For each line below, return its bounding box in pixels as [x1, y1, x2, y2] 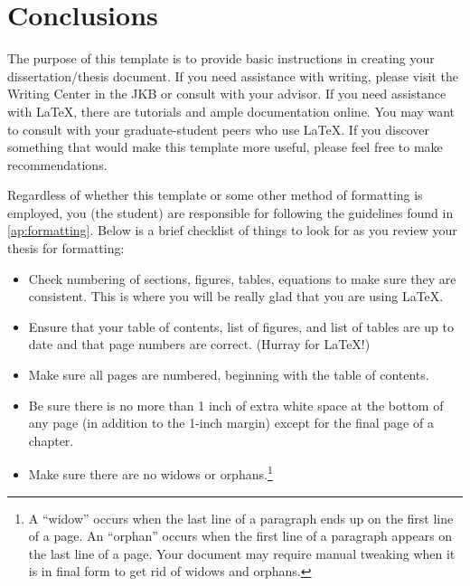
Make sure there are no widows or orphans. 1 [28, 462, 273, 484]
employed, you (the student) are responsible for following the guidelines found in [7, 203, 454, 222]
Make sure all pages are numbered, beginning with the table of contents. [28, 365, 429, 384]
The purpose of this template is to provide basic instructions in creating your [7, 49, 435, 68]
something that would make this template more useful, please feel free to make [7, 137, 443, 156]
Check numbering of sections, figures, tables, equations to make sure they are [28, 269, 456, 288]
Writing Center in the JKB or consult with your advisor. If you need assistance [7, 84, 446, 103]
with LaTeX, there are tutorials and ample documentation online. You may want [7, 101, 456, 120]
